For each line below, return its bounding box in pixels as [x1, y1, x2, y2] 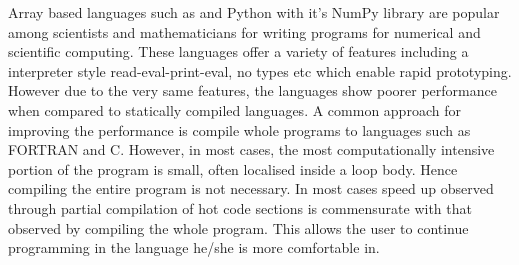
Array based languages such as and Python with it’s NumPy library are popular [8, 2, 500, 22]
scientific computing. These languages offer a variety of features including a [8, 41, 469, 62]
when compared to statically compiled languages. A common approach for [8, 99, 461, 120]
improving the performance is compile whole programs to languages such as [8, 119, 471, 140]
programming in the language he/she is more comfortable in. [8, 237, 380, 258]
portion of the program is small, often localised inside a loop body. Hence [8, 158, 458, 179]
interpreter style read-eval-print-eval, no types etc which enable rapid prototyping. [8, 60, 512, 81]
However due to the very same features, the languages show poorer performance [8, 80, 497, 101]
